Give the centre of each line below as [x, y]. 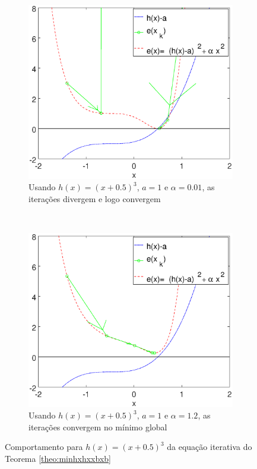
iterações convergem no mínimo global [98, 426]
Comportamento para [44, 447]
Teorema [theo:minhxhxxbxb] [58, 458]
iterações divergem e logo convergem [95, 198]
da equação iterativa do [210, 447]
